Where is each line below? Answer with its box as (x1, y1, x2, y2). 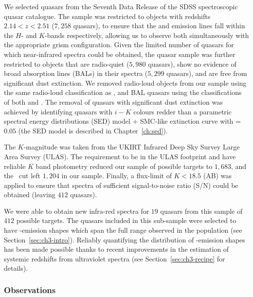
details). (4, 263, 28, 273)
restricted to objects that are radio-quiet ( (4, 58, 129, 69)
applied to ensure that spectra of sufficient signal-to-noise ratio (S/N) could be (4, 180, 238, 190)
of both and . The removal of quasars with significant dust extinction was (4, 96, 223, 107)
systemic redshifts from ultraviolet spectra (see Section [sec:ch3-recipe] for (4, 253, 225, 263)
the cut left (4, 170, 41, 181)
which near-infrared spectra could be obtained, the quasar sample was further (4, 49, 235, 59)
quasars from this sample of (160, 205, 243, 216)
